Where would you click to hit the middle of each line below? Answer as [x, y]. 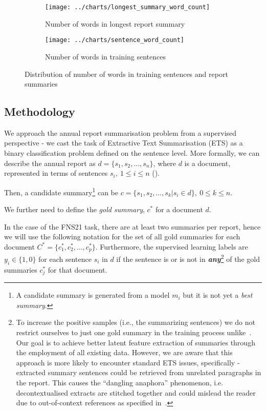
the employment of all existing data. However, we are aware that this [124, 352]
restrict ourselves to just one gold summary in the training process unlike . [134, 332]
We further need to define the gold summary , [74, 209]
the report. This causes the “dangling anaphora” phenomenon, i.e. [120, 382]
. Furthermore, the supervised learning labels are [172, 246]
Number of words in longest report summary [115, 23]
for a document [179, 209]
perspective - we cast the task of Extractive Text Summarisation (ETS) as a [124, 143]
